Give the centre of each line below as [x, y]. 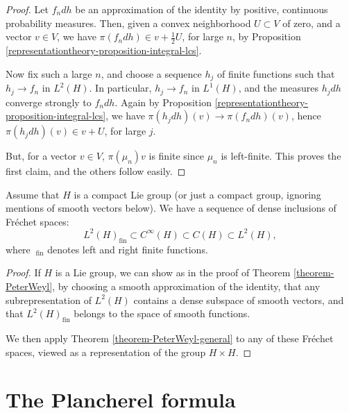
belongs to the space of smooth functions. [162, 313]
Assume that [33, 194]
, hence [306, 116]
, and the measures [278, 88]
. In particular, [120, 88]
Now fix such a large [49, 73]
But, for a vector [41, 156]
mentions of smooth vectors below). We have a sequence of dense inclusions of [171, 208]
